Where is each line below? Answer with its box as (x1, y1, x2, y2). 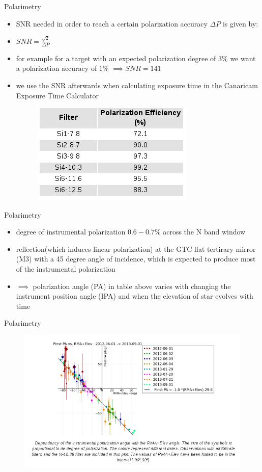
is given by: (222, 18, 258, 29)
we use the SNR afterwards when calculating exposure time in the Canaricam (16, 80, 258, 90)
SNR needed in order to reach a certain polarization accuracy (16, 18, 208, 29)
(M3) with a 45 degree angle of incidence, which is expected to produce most (16, 253, 256, 264)
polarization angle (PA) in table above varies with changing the (33, 280, 231, 291)
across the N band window (163, 226, 246, 237)
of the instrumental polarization (16, 264, 115, 274)
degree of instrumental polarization (16, 226, 126, 237)
